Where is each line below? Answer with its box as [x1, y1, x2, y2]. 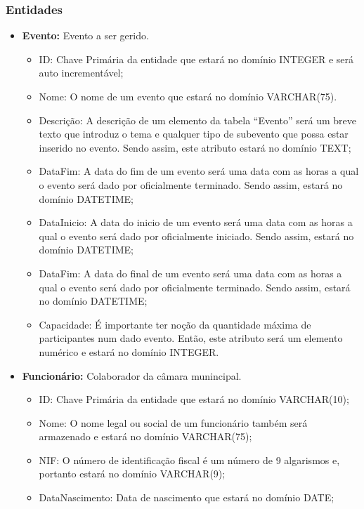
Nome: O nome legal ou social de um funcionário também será [39, 415, 308, 430]
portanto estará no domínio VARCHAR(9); [39, 466, 226, 481]
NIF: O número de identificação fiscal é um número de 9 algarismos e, [39, 452, 340, 467]
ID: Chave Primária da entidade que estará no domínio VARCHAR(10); [39, 392, 349, 406]
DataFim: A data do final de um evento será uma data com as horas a [39, 265, 342, 280]
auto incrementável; [39, 65, 124, 80]
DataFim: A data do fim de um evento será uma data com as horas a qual [39, 164, 359, 178]
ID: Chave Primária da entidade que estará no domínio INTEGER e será [39, 51, 354, 66]
